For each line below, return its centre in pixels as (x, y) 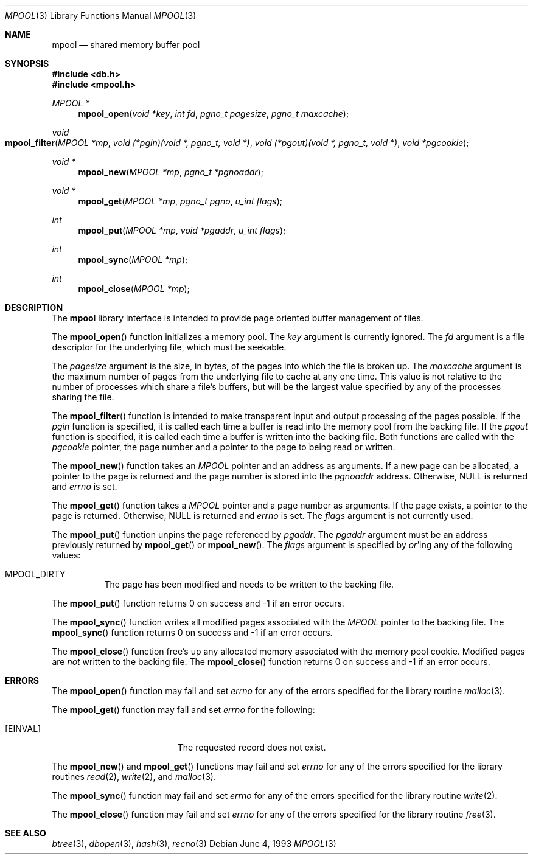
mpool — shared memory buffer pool (126, 45)
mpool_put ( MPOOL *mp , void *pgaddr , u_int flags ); (182, 230)
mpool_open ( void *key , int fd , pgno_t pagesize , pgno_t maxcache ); (214, 113)
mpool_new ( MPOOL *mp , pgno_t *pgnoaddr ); (171, 172)
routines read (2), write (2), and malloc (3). (134, 777)
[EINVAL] (23, 729)
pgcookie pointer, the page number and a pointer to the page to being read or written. (224, 447)
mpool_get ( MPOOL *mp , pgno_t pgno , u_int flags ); (180, 201)
